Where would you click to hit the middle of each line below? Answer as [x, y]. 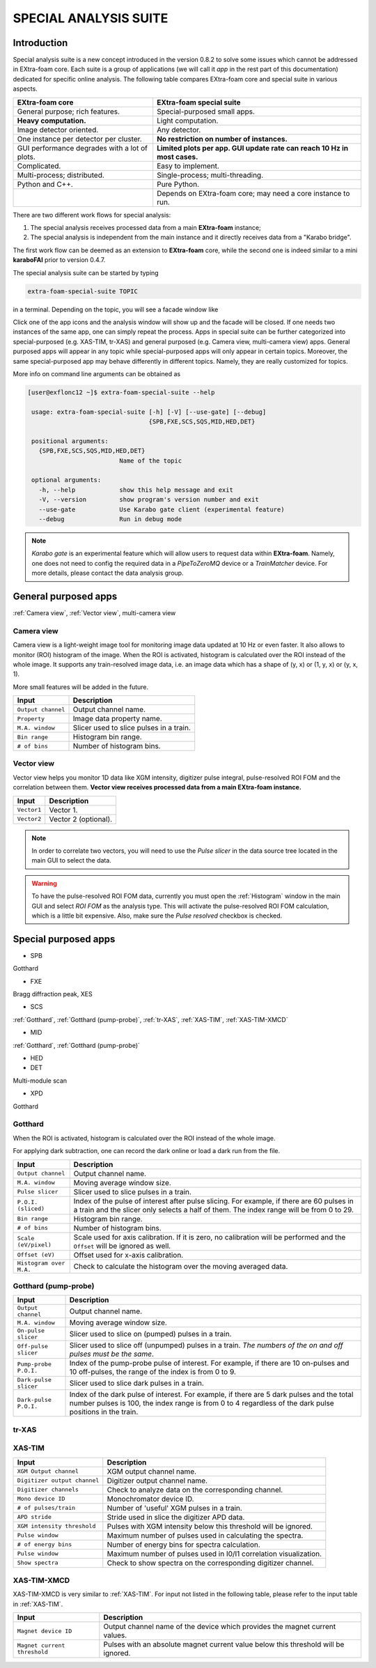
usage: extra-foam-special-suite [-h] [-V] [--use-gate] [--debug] [149, 412]
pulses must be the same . [112, 1354]
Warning [44, 883]
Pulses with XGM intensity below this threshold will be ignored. [210, 1526]
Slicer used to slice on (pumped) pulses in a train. [150, 1334]
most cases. [178, 157]
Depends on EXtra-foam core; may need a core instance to [253, 193]
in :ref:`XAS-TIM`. [38, 1604]
